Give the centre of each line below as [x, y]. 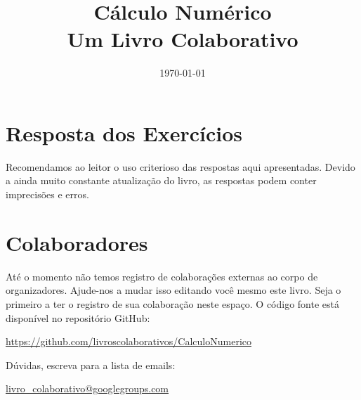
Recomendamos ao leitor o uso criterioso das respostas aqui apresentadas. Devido [180, 166]
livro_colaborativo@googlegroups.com [87, 388]
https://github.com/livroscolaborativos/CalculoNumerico [129, 341]
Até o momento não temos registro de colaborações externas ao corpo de [162, 276]
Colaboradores [77, 242]
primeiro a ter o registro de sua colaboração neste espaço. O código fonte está [173, 303]
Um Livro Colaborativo [183, 39]
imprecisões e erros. [47, 194]
